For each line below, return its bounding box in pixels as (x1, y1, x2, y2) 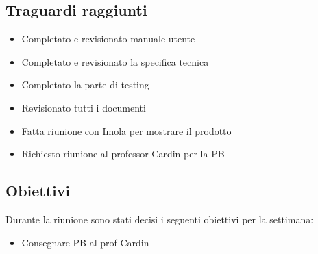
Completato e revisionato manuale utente (21, 31, 195, 46)
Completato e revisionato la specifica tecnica (21, 54, 209, 68)
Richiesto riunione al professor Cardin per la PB (21, 147, 225, 161)
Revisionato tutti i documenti (21, 100, 146, 114)
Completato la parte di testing (21, 77, 149, 92)
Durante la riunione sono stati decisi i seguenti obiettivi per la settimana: (5, 212, 314, 226)
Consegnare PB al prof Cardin (21, 235, 149, 249)
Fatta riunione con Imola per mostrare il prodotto (21, 123, 232, 138)
